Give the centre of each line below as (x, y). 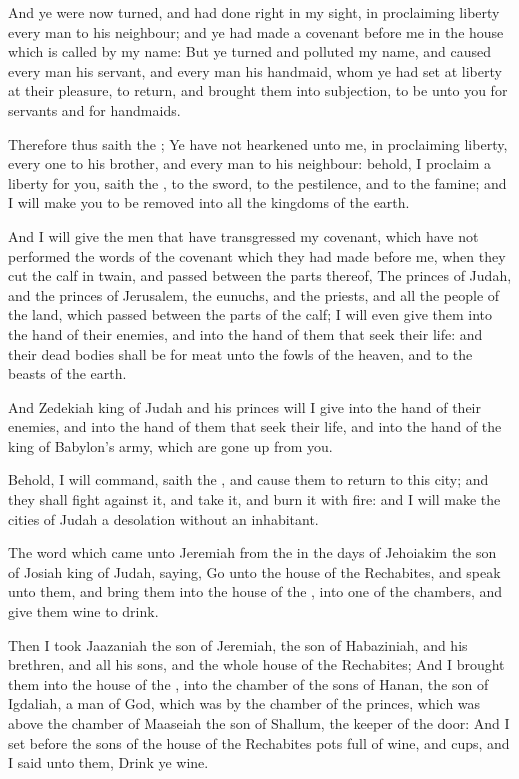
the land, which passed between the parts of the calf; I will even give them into (250, 314)
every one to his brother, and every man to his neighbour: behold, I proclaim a (250, 163)
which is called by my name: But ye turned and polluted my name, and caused (249, 51)
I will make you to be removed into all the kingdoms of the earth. (209, 202)
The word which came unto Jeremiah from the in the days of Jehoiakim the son (252, 552)
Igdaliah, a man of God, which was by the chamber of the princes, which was (244, 703)
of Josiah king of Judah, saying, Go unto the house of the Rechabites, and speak (254, 571)
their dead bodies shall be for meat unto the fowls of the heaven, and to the (240, 353)
